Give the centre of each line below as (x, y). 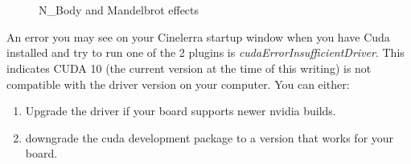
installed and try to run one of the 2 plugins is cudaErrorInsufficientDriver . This (205, 52)
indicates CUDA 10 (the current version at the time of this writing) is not (189, 68)
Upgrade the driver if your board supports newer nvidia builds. (181, 111)
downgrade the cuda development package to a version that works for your (210, 137)
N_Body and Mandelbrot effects (119, 10)
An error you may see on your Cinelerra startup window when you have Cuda (198, 36)
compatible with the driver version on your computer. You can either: (178, 84)
